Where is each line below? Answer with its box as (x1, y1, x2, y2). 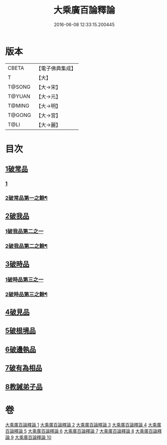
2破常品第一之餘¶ (5, 194, 48, 201)
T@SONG (8, 83, 31, 90)
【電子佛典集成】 (36, 65, 76, 72)
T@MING (8, 102, 30, 109)
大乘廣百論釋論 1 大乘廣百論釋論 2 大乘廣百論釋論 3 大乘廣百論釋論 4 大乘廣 (5, 422, 161, 428)
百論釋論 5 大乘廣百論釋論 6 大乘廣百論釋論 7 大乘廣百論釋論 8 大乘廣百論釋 (5, 428, 162, 434)
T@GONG (8, 112, 31, 119)
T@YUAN (8, 92, 31, 99)
